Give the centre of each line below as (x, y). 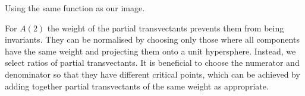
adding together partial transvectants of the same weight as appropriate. (137, 86)
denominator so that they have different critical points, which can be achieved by (152, 74)
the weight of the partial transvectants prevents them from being (166, 28)
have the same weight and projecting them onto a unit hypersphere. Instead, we (150, 51)
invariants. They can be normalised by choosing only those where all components (152, 39)
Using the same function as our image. (75, 8)
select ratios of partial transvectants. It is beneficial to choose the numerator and (152, 63)
